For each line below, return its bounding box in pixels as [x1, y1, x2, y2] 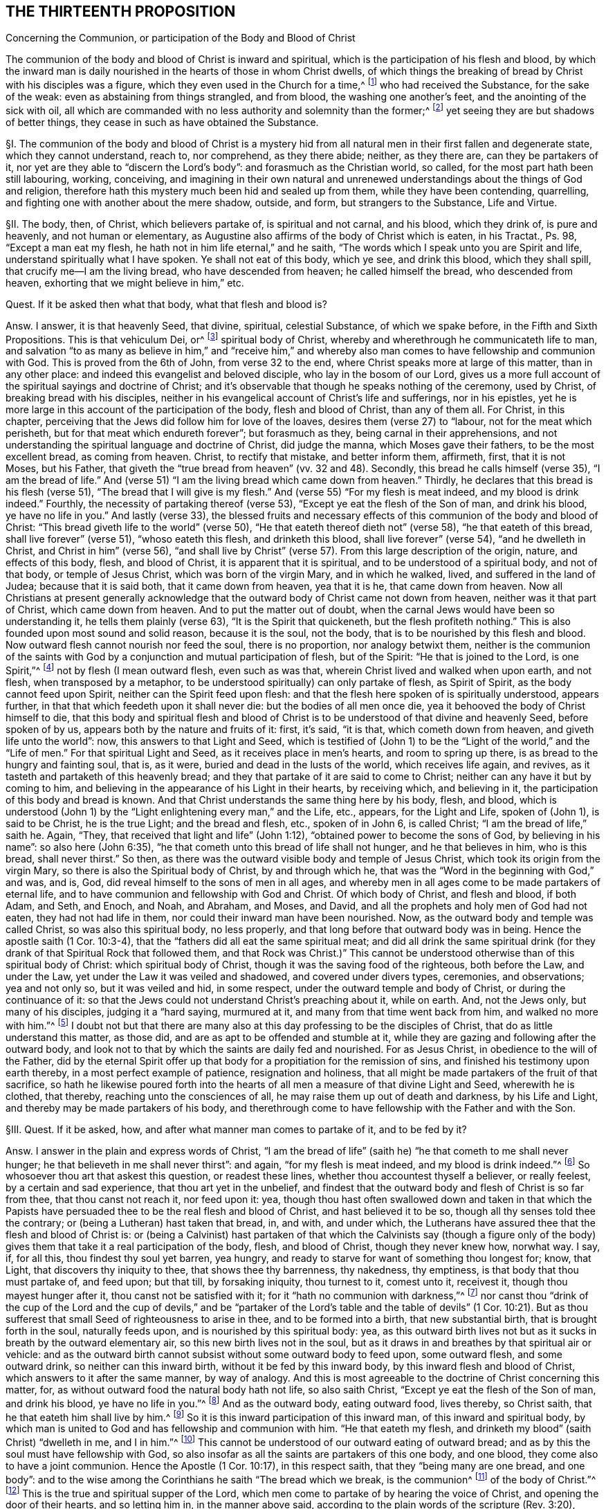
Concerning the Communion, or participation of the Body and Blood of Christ [6, 32, 356, 44]
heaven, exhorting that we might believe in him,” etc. [6, 276, 244, 289]
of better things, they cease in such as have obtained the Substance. [6, 116, 319, 128]
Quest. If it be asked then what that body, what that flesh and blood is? [6, 298, 327, 310]
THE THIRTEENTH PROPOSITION [6, 3, 236, 20]
